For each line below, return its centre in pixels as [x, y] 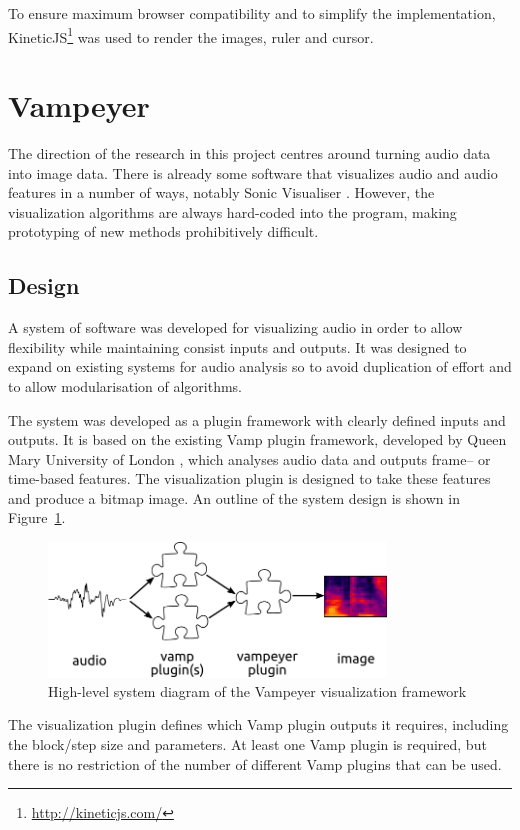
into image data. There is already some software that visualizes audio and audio [253, 172]
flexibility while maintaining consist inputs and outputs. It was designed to [237, 346]
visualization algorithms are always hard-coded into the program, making [232, 211]
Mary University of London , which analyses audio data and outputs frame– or [249, 458]
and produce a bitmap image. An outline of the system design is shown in [234, 497]
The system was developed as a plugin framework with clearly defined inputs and [257, 419]
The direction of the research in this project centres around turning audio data [249, 152]
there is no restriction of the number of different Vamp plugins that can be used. [255, 763]
